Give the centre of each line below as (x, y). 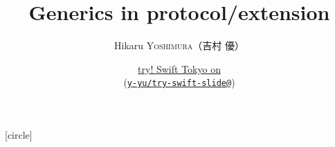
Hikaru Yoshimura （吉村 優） (179, 45)
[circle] (19, 134)
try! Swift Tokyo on (179, 68)
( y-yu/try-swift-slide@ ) (179, 82)
